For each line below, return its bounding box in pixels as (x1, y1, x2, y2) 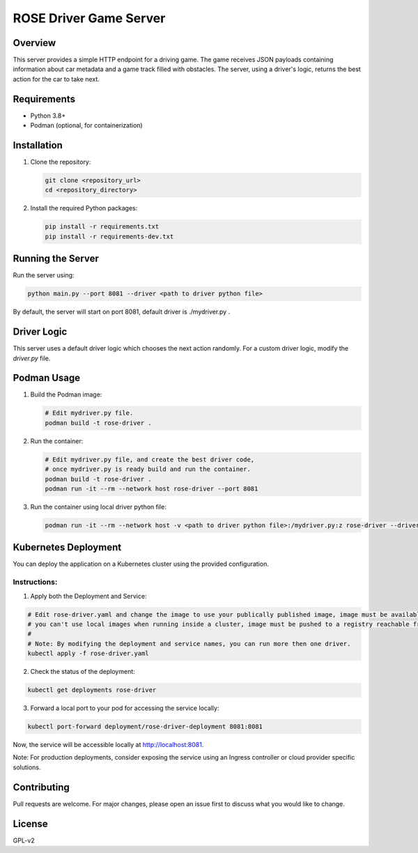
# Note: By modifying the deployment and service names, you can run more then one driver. (27, 640, 351, 647)
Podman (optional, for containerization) (30, 121, 143, 130)
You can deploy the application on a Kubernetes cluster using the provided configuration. (13, 560, 270, 568)
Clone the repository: (30, 157, 91, 167)
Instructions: (13, 577, 58, 587)
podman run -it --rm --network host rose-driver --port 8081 (45, 484, 258, 493)
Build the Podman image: (30, 390, 102, 399)
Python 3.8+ (30, 112, 66, 120)
